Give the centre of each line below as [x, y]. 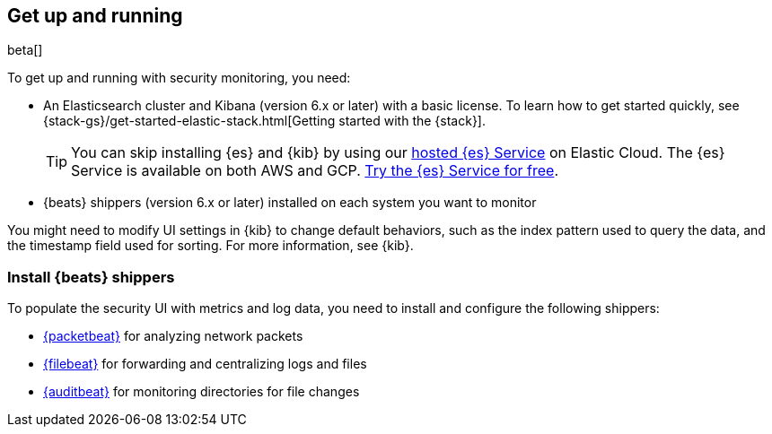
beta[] [25, 50]
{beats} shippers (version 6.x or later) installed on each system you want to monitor [290, 203]
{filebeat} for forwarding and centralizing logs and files [205, 364]
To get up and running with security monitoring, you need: [179, 78]
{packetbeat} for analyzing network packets [173, 336]
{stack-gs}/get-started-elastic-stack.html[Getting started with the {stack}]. [265, 121]
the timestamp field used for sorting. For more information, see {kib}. [211, 246]
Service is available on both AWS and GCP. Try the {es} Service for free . [315, 171]
